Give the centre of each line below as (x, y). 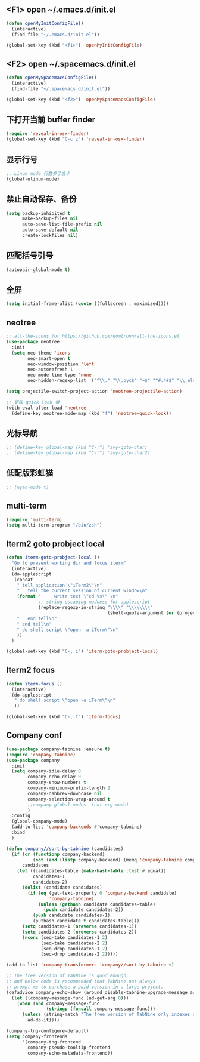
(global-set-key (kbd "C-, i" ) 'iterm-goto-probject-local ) (82, 652)
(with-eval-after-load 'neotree (46, 408)
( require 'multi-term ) (34, 519)
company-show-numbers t (57, 783)
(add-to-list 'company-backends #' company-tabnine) (77, 827)
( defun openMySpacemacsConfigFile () (51, 78)
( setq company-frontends (37, 1036)
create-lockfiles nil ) (50, 236)
